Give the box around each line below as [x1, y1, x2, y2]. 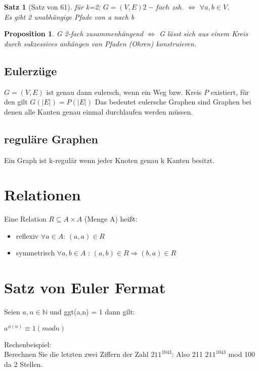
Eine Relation [4, 214, 47, 224]
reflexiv [16, 230, 39, 241]
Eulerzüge [4, 63, 57, 78]
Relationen [4, 184, 81, 205]
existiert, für [210, 86, 249, 97]
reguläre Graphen [4, 131, 99, 146]
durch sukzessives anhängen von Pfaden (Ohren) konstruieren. [4, 38, 197, 48]
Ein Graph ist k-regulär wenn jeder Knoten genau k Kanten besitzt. [4, 154, 214, 165]
